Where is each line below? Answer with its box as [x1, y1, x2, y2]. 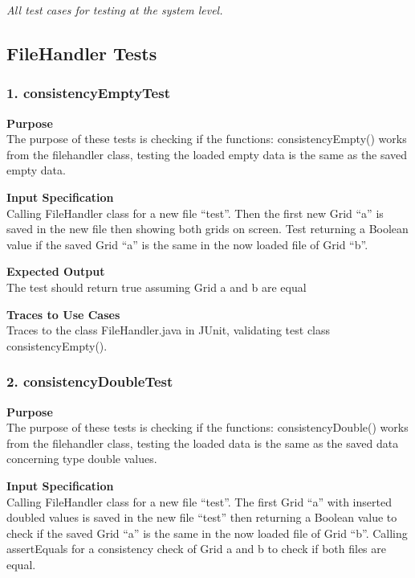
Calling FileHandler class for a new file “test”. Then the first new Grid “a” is [6, 204, 384, 221]
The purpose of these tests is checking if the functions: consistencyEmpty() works [6, 130, 407, 147]
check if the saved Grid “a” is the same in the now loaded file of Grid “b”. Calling [6, 524, 408, 541]
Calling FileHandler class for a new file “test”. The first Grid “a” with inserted [6, 493, 392, 510]
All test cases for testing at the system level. [6, 2, 223, 18]
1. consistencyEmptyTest [6, 83, 170, 103]
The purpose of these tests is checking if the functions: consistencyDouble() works [6, 419, 409, 436]
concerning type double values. [6, 450, 157, 467]
